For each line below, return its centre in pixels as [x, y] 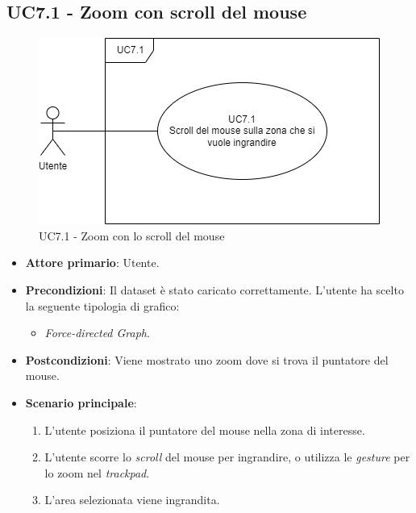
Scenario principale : [81, 402]
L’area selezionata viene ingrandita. [132, 500]
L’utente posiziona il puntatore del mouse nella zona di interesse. [205, 430]
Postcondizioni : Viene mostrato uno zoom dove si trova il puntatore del [207, 359]
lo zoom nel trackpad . [97, 472]
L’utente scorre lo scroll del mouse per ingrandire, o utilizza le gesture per [227, 457]
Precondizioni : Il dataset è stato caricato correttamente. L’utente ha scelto [214, 289]
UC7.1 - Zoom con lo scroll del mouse [132, 235]
